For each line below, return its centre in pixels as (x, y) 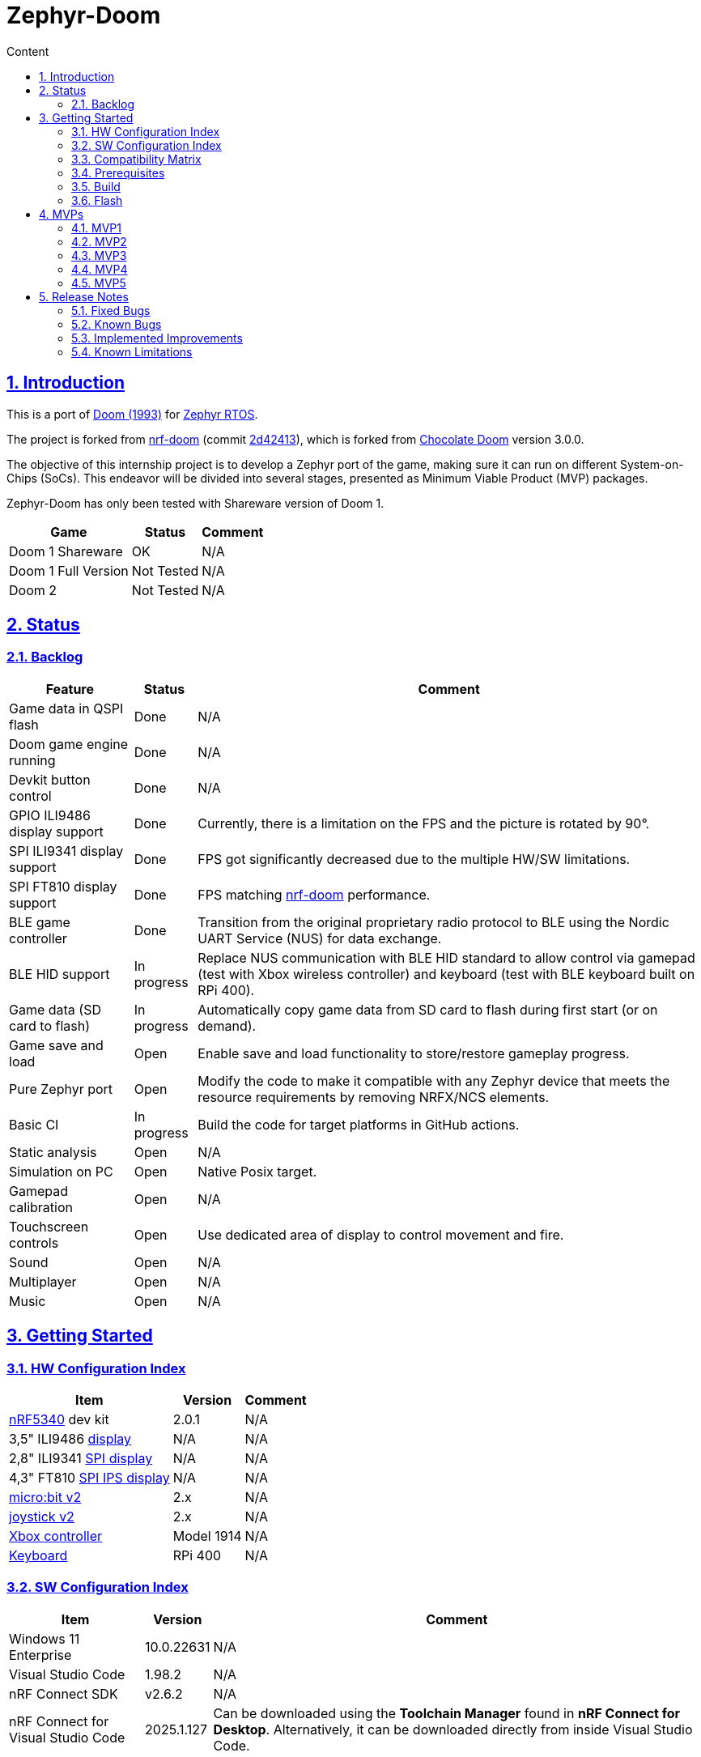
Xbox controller (56, 1536)
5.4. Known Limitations (132, 351)
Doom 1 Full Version (69, 570)
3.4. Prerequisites (118, 172)
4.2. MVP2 (99, 241)
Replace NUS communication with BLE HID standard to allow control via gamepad (446, 957)
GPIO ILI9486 (50, 815)
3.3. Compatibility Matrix (136, 159)
